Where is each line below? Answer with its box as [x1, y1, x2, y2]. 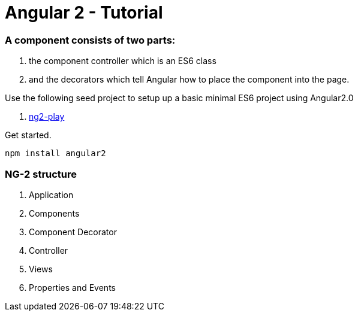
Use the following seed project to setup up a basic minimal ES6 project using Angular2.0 [5, 93, 354, 104]
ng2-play [29, 111, 65, 122]
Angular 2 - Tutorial [5, 2, 163, 23]
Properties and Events [29, 282, 116, 293]
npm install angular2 [5, 148, 106, 159]
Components [29, 208, 80, 218]
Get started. [5, 130, 52, 141]
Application [29, 189, 74, 200]
